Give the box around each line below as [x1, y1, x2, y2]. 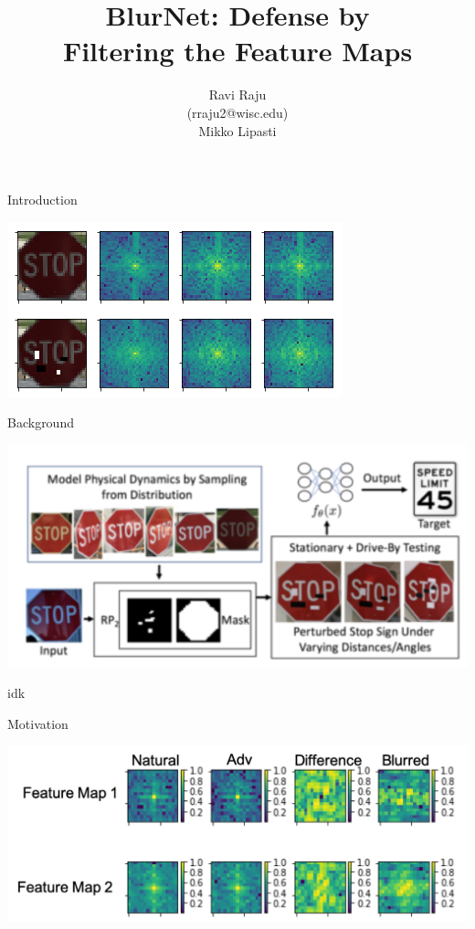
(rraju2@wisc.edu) [186, 102, 289, 121]
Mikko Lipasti [198, 121, 277, 140]
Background [7, 413, 74, 432]
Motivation [7, 713, 69, 733]
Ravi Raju [208, 85, 267, 104]
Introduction [7, 190, 78, 209]
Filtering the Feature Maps [62, 32, 413, 69]
